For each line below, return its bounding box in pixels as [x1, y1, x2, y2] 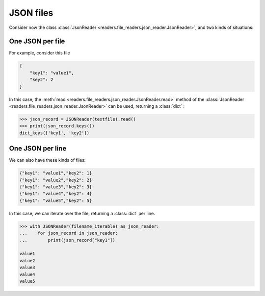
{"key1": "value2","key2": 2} [19, 177, 92, 183]
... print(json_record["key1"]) [19, 237, 115, 243]
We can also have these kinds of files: [9, 157, 86, 163]
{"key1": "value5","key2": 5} [19, 197, 92, 203]
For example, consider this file [9, 50, 71, 56]
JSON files [9, 7, 53, 18]
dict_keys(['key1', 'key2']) [19, 130, 90, 136]
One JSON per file [9, 37, 65, 46]
